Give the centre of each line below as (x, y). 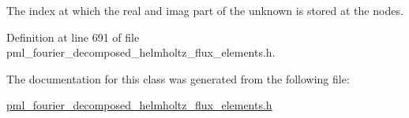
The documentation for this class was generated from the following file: (178, 78)
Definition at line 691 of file (73, 37)
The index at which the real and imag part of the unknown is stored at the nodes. (205, 10)
